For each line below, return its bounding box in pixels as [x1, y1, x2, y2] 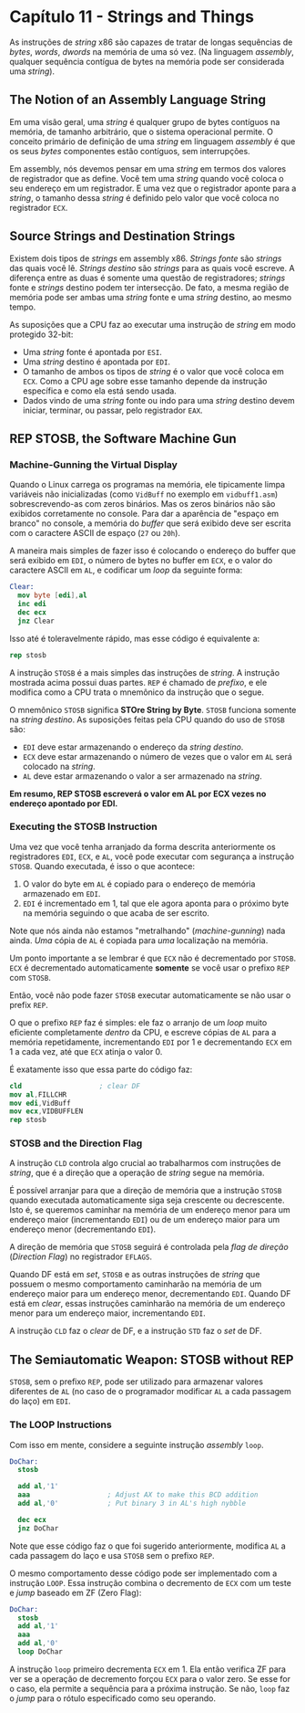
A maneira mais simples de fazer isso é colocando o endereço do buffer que [9, 545, 296, 556]
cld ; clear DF [9, 1081, 141, 1090]
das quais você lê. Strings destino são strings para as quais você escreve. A [9, 262, 295, 273]
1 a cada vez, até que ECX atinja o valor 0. [9, 1046, 163, 1056]
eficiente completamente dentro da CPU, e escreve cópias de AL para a [9, 1026, 277, 1037]
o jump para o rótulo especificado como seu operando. [9, 1692, 217, 1704]
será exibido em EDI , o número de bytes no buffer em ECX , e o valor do [9, 555, 273, 566]
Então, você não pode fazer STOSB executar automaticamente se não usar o [9, 989, 291, 1001]
